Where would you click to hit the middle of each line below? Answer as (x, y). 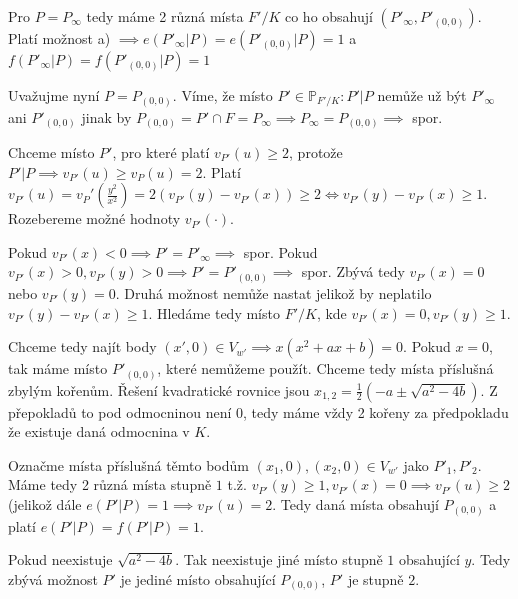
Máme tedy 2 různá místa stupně (110, 484)
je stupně (375, 578)
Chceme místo (51, 152)
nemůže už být (422, 95)
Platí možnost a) (59, 38)
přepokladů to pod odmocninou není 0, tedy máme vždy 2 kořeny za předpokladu (258, 411)
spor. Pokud (280, 251)
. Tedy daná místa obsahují (355, 504)
